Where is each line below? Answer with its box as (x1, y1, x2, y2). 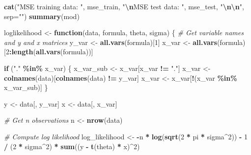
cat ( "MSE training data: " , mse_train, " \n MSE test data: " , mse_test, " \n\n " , (4, 1, 244, 11)
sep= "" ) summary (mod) (4, 11, 80, 21)
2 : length (5, 46, 33, 57)
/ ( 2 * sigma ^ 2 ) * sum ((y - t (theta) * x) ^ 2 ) (4, 141, 140, 151)
